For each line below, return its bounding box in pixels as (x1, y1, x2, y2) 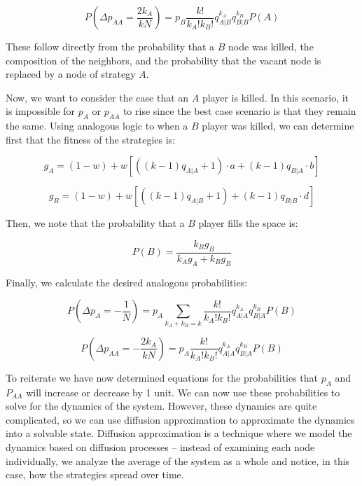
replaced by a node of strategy (6, 67, 136, 81)
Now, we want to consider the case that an (6, 90, 189, 104)
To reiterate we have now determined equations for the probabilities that (6, 370, 319, 384)
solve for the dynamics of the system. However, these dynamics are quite (6, 398, 317, 413)
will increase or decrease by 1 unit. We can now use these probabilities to (26, 384, 340, 399)
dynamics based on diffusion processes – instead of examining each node (6, 440, 315, 454)
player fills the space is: (198, 216, 298, 230)
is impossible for (6, 104, 76, 118)
